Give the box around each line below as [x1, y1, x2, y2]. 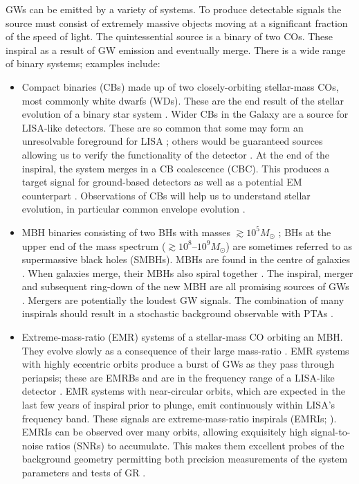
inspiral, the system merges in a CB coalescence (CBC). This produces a [21, 161, 330, 175]
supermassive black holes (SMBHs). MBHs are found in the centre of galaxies [21, 252, 351, 267]
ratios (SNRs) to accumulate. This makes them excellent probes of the [46, 438, 344, 452]
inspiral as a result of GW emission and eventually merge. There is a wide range [6, 42, 346, 57]
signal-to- [311, 424, 351, 439]
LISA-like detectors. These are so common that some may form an [21, 120, 304, 134]
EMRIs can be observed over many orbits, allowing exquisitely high [21, 424, 308, 439]
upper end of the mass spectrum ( [21, 238, 166, 253]
